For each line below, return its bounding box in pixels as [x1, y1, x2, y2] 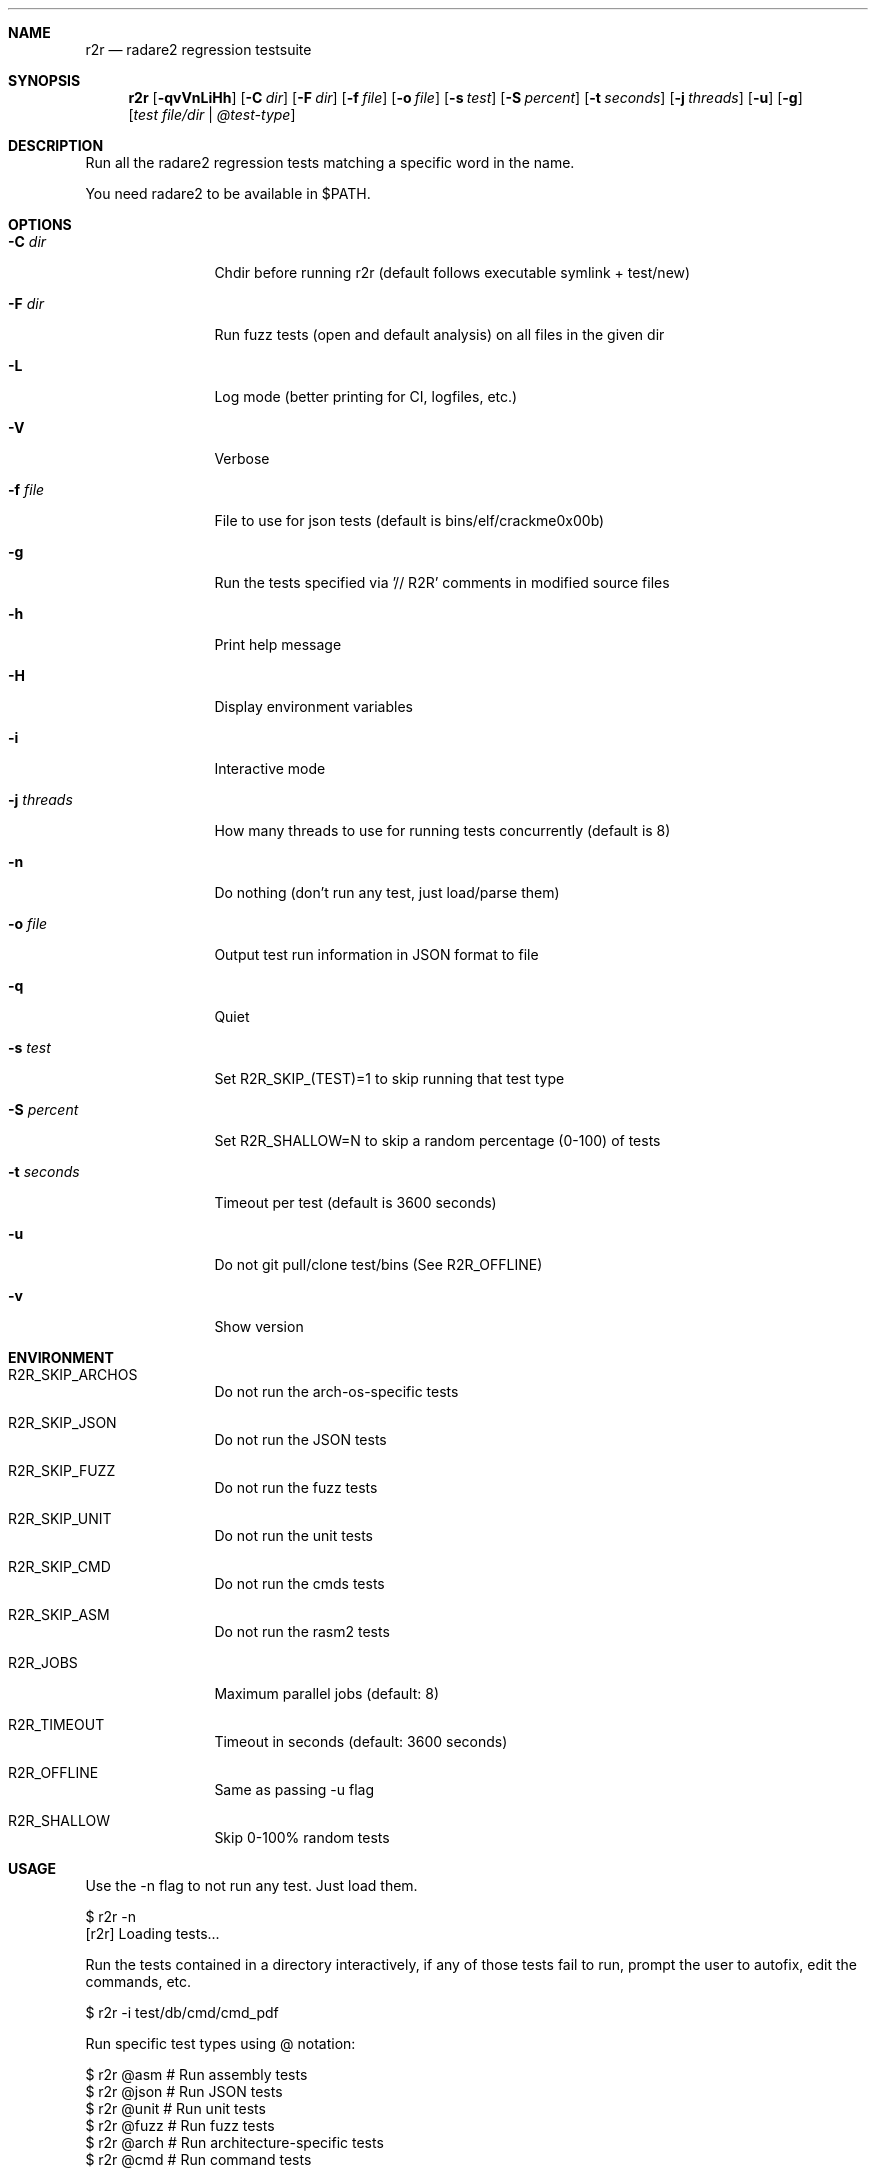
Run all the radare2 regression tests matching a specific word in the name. [85, 154, 575, 171]
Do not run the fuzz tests [214, 1479, 378, 1496]
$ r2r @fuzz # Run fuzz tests [85, 2117, 275, 2134]
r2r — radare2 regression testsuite [85, 41, 312, 58]
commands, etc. [85, 1973, 192, 1990]
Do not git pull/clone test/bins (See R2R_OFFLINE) [214, 1256, 543, 1273]
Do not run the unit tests [214, 1527, 374, 1544]
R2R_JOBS [8, 1654, 78, 1671]
